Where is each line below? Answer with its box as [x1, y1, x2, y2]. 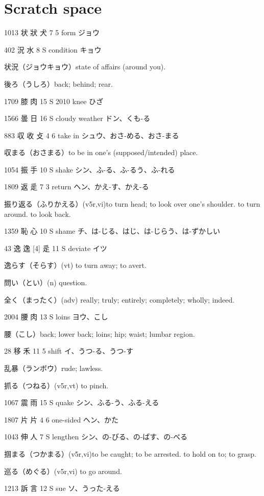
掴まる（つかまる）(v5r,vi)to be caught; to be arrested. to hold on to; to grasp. [4, 448, 256, 459]
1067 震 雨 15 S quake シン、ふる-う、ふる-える [4, 397, 159, 408]
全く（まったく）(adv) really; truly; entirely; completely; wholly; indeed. [4, 294, 235, 305]
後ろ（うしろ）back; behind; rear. [4, 78, 113, 89]
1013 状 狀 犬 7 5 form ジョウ [4, 27, 100, 38]
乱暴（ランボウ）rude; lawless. [4, 363, 103, 373]
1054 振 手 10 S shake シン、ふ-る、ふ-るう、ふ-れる [4, 164, 175, 175]
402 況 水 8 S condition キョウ [4, 44, 102, 55]
